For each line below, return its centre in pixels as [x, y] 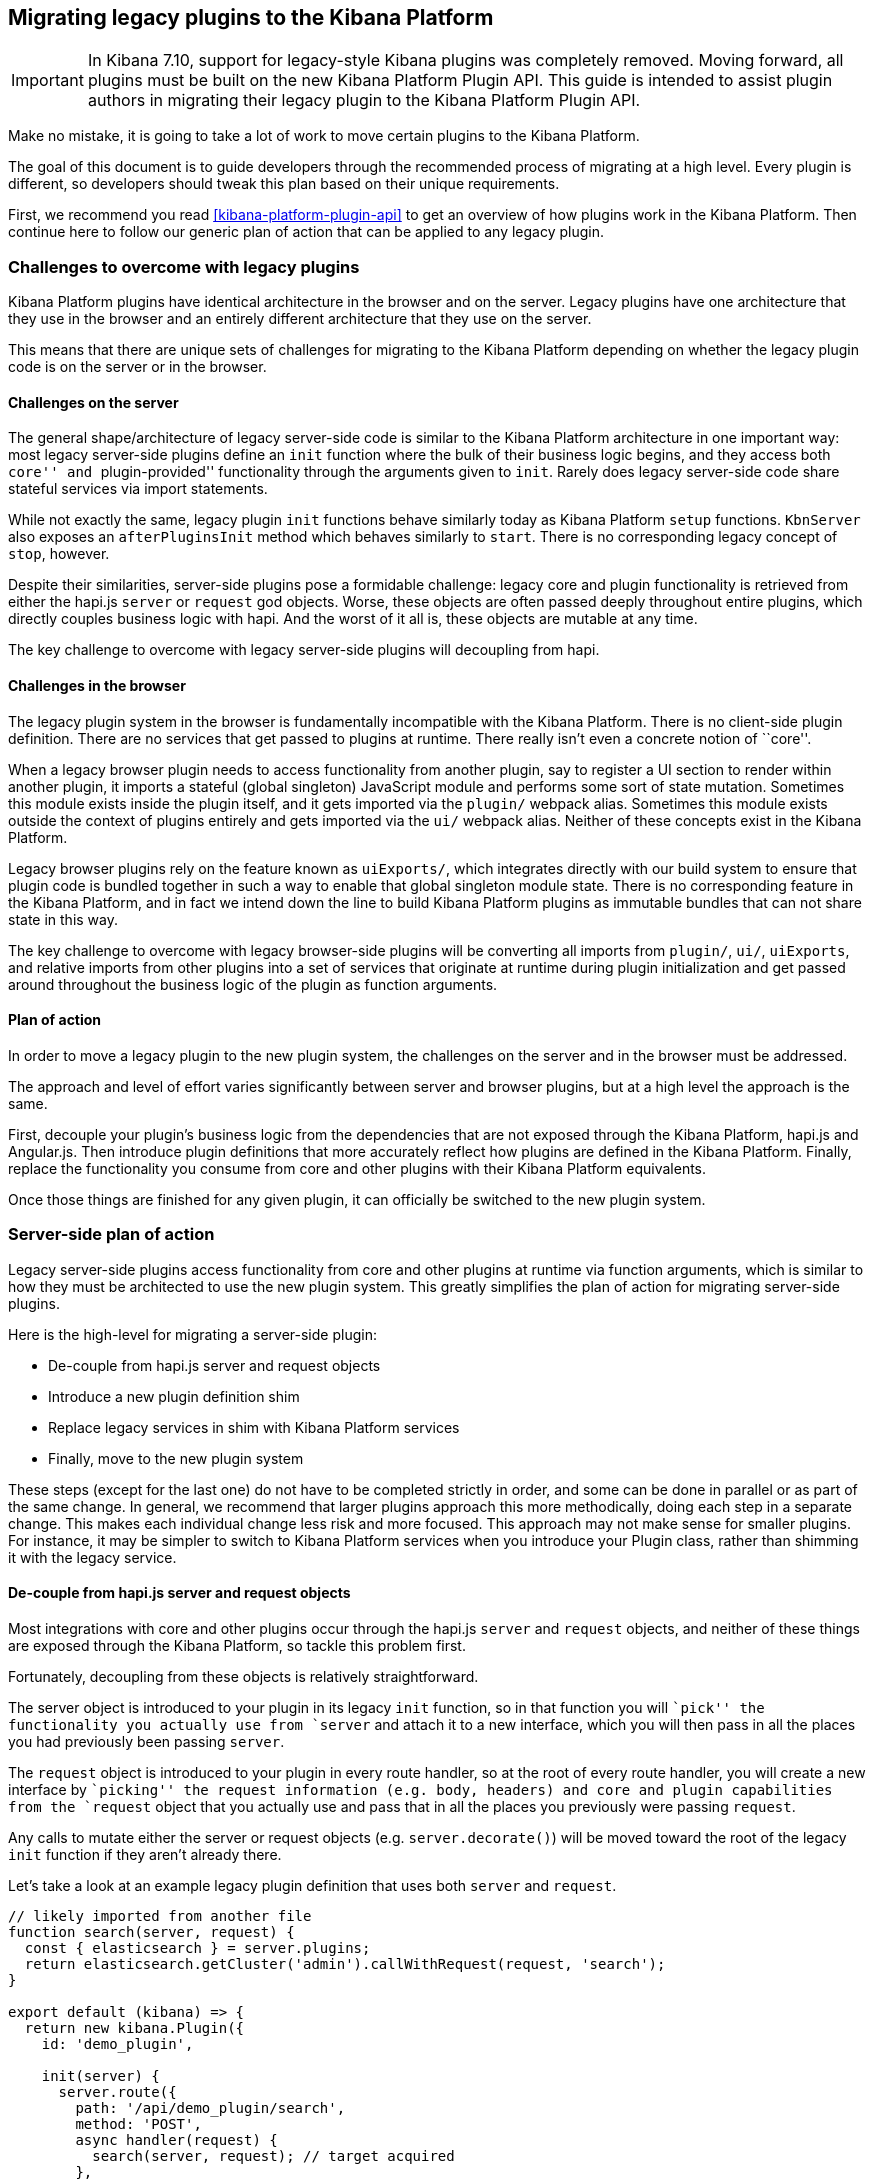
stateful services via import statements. [138, 489]
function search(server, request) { [151, 1931]
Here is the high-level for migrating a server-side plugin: [192, 1334]
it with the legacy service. [92, 1557]
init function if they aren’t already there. [145, 1854]
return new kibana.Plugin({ [134, 2027]
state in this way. [63, 919]
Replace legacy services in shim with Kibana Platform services [254, 1427]
